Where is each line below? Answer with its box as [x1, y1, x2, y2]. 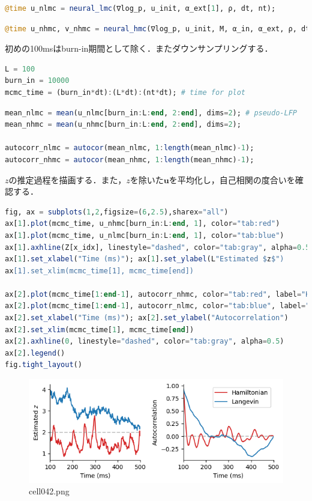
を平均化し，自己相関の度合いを [169, 173, 295, 186]
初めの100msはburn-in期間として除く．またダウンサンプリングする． [5, 42, 273, 55]
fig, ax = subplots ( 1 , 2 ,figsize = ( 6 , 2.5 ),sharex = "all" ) [5, 207, 229, 216]
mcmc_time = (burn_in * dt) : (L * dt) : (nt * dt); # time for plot [5, 88, 246, 97]
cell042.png [29, 485, 70, 497]
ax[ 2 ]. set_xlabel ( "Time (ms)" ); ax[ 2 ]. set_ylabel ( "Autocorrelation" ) [5, 314, 289, 323]
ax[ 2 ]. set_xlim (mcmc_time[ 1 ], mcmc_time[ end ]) [5, 325, 194, 334]
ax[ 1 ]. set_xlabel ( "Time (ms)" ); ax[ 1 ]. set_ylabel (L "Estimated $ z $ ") [5, 255, 284, 264]
